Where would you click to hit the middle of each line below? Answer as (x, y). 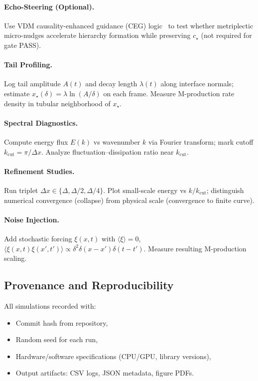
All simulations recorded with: (50, 305)
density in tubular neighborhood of (57, 103)
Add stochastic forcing (38, 238)
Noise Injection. (32, 219)
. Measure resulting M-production (195, 248)
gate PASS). (23, 45)
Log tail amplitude (32, 84)
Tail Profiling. (28, 65)
